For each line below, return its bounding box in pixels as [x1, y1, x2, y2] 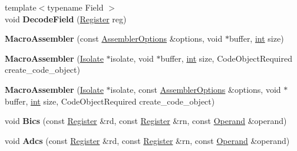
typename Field [47, 1, 104, 13]
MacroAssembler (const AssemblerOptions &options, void [5, 32, 223, 45]
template [5, 1, 37, 13]
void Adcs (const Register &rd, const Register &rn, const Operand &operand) [5, 134, 290, 146]
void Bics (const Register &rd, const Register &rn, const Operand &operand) [5, 115, 287, 127]
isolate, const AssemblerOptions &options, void [110, 83, 281, 95]
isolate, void [110, 52, 154, 64]
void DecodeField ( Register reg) [5, 12, 127, 25]
